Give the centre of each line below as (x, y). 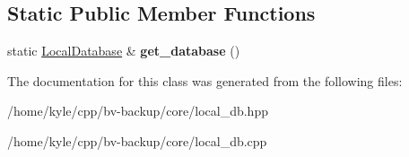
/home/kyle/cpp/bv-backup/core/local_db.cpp (137, 140)
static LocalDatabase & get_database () (124, 51)
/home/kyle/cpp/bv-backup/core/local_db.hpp (138, 111)
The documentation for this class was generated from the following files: (205, 80)
